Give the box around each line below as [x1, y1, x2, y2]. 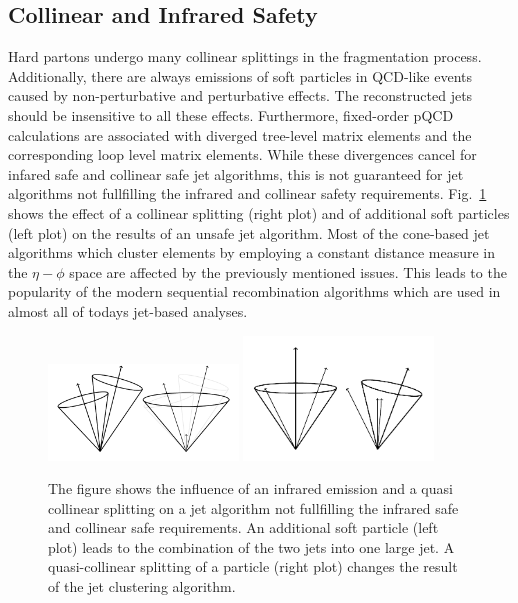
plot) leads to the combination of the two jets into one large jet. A [48, 536, 455, 557]
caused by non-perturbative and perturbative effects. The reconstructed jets [8, 85, 473, 106]
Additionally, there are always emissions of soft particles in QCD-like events [8, 65, 472, 86]
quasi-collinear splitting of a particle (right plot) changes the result [48, 556, 458, 577]
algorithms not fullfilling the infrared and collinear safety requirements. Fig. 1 [8, 183, 487, 204]
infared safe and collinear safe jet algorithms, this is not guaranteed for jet [8, 163, 464, 184]
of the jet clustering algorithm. [48, 576, 236, 597]
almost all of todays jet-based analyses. [8, 300, 248, 321]
